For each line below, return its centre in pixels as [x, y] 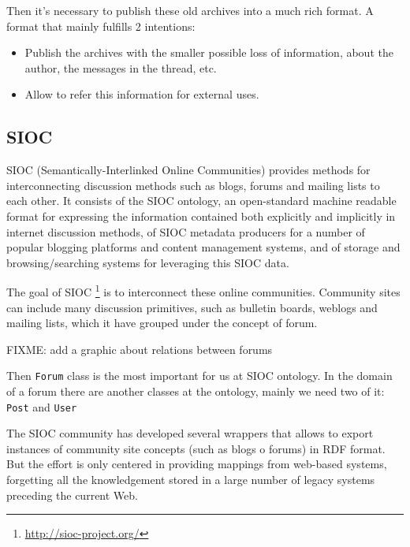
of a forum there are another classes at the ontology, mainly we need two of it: [196, 391]
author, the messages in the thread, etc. [121, 67]
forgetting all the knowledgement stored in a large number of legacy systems [191, 480]
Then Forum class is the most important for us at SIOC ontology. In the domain [199, 376]
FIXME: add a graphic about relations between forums [140, 349]
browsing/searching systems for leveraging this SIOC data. [148, 262]
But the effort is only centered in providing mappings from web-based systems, [197, 464]
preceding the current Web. [72, 495]
